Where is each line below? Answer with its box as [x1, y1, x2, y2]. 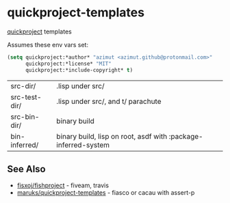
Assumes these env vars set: [7, 40, 89, 49]
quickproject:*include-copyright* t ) [25, 66, 133, 73]
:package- [168, 131, 203, 141]
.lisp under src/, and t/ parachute [56, 96, 162, 106]
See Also [7, 163, 46, 175]
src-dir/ [10, 81, 36, 90]
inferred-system [56, 140, 110, 150]
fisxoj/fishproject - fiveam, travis [16, 181, 110, 189]
